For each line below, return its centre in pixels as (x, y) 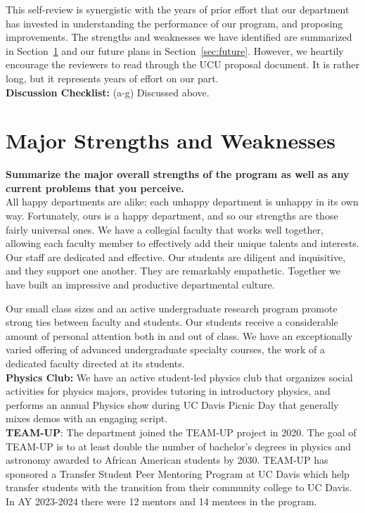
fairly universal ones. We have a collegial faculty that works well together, (165, 229)
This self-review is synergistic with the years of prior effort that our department (178, 9)
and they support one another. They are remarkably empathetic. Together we (173, 271)
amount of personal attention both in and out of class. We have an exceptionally (179, 335)
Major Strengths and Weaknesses (171, 140)
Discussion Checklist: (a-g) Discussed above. (108, 92)
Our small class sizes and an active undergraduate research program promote (172, 308)
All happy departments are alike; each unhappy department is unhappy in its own (182, 202)
